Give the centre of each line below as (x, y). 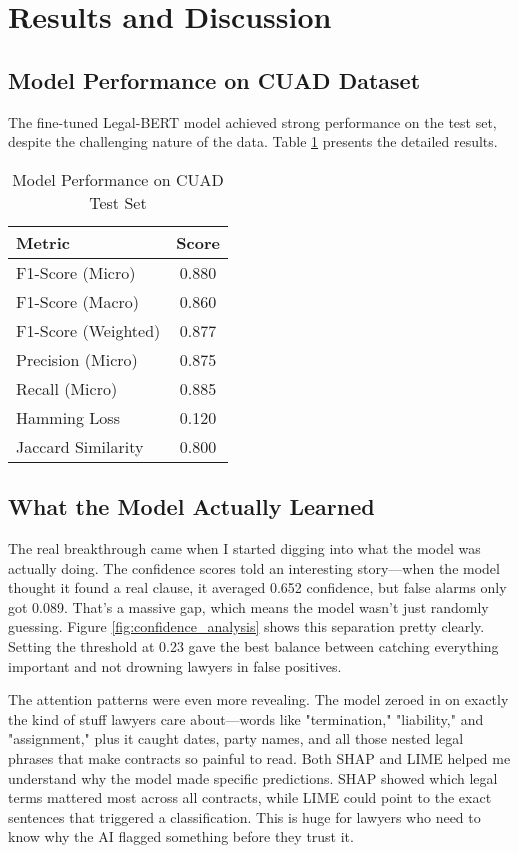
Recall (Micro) (67, 388)
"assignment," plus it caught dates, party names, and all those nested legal (236, 738)
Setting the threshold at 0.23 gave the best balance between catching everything (253, 645)
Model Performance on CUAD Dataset (214, 79)
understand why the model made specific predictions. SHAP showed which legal (253, 777)
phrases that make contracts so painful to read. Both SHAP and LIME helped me (259, 757)
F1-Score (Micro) (76, 272)
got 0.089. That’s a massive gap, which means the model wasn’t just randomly (248, 606)
